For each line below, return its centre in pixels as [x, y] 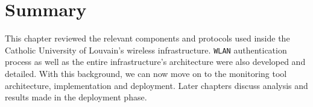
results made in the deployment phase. [76, 97]
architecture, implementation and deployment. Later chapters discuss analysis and [156, 85]
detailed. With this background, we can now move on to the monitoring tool [146, 73]
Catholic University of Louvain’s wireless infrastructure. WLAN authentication [146, 50]
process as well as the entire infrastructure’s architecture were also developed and [155, 62]
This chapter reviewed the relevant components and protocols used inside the [147, 38]
